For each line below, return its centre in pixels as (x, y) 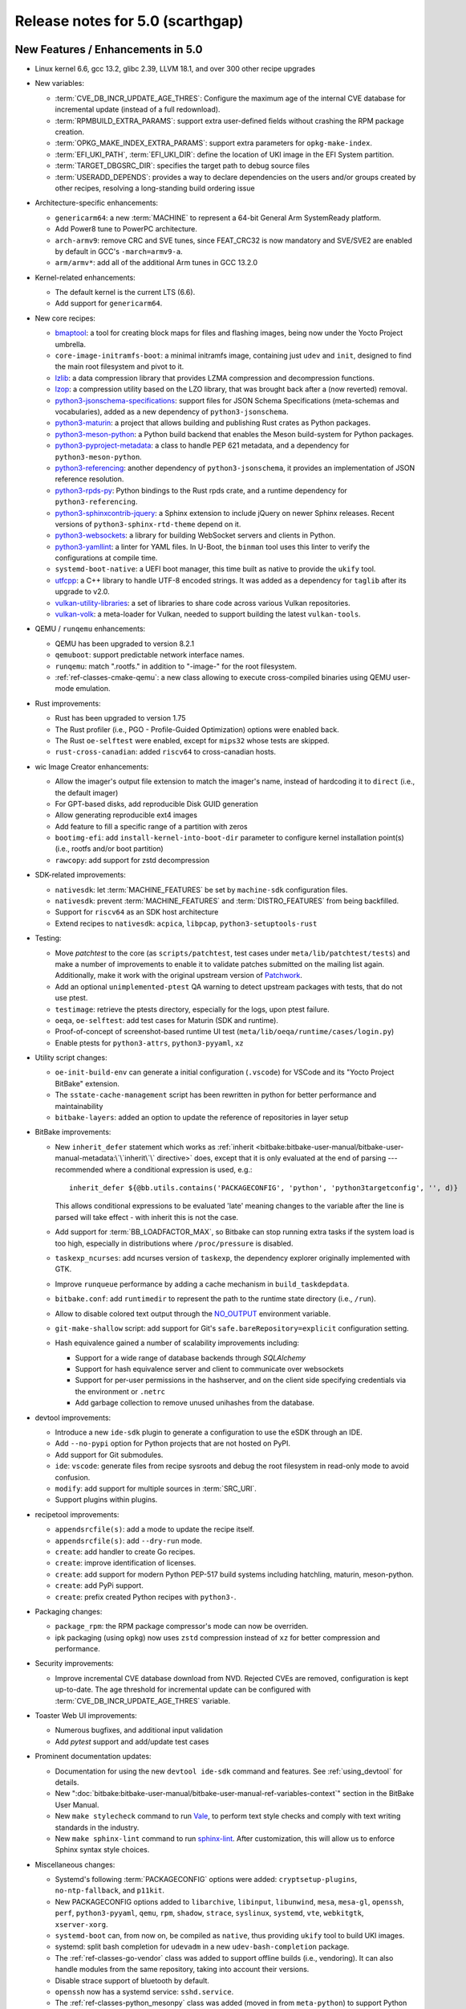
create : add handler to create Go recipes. (125, 1552)
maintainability (79, 1106)
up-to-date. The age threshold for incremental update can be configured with (183, 1690)
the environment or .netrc (120, 1391)
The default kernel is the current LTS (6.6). (125, 293)
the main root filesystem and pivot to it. (120, 366)
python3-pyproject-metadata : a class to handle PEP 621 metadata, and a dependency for (202, 445)
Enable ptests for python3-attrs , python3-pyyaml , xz (149, 1043)
